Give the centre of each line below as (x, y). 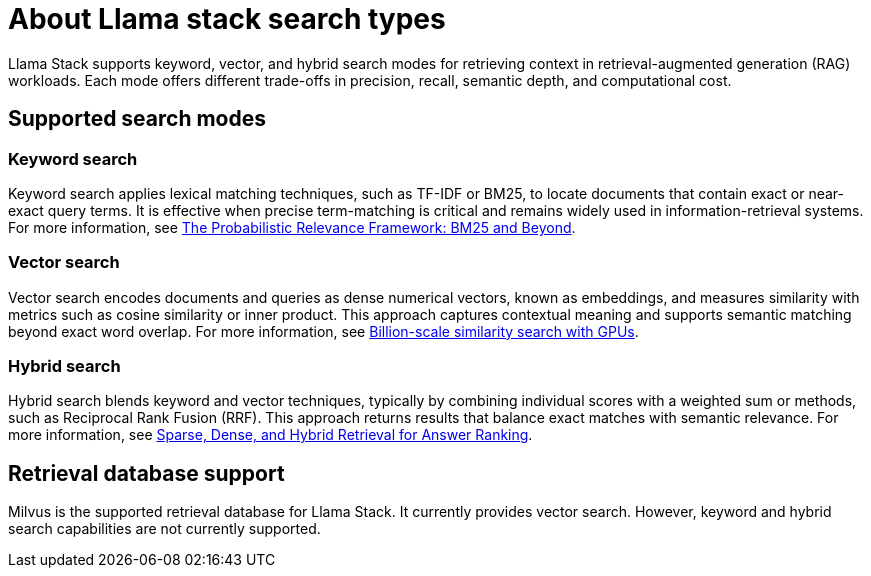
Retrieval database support (146, 473)
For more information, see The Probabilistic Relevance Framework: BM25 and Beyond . (292, 227)
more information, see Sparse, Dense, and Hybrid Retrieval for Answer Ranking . (270, 435)
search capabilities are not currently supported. (164, 529)
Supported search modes (137, 119)
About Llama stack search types (227, 19)
